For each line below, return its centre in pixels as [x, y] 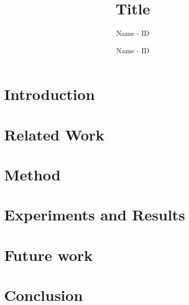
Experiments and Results [95, 215]
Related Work [54, 134]
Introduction [50, 94]
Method [32, 175]
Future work [49, 255]
